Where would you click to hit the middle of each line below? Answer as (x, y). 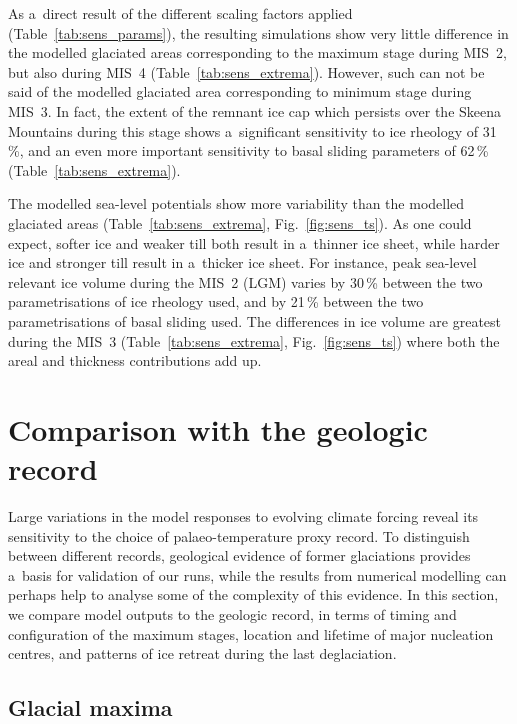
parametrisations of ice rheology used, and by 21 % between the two (216, 301)
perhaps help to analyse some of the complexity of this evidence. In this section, (253, 594)
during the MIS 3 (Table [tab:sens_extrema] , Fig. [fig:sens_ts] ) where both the (254, 340)
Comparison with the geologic (218, 428)
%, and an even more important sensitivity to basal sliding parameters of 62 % (248, 150)
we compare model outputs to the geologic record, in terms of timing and (232, 613)
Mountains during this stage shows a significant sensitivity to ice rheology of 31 (252, 130)
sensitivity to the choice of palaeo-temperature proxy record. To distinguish (239, 535)
